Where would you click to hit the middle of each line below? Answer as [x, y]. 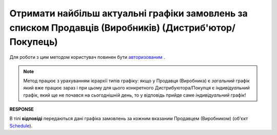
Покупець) [34, 42]
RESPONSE [22, 109]
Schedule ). [21, 126]
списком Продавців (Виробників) [85, 28]
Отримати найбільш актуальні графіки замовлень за [129, 13]
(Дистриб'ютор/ [199, 28]
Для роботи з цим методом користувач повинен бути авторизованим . [87, 57]
